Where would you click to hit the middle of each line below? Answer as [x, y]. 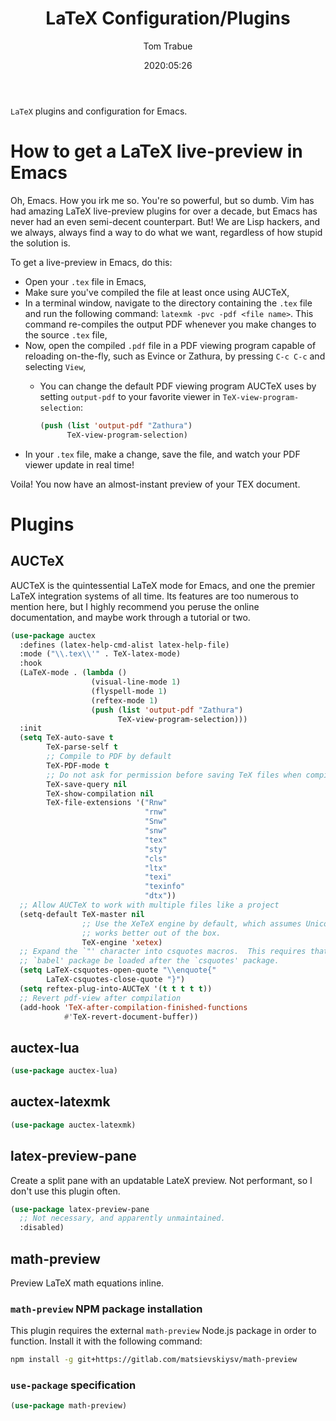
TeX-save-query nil [87, 784]
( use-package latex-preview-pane [80, 1209]
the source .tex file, [66, 334]
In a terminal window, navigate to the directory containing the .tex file [168, 303]
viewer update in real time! [79, 464]
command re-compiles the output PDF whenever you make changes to [170, 324]
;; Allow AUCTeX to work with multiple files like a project [149, 905]
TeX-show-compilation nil [100, 793]
